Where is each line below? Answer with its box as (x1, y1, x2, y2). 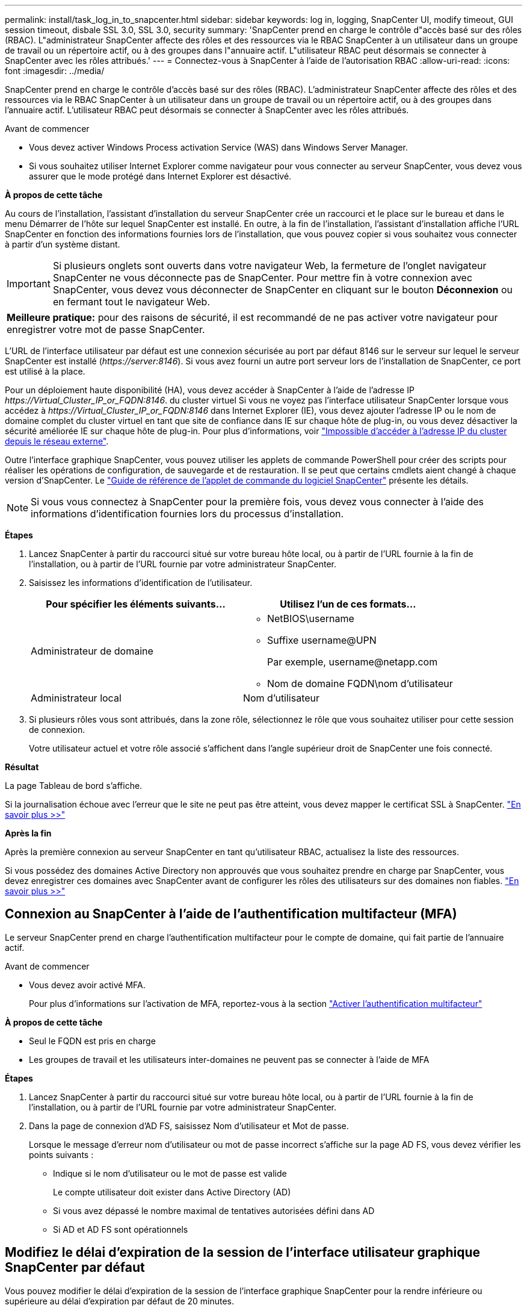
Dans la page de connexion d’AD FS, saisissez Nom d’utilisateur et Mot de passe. (29, 1120, 349, 1131)
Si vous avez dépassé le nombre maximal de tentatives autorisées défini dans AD (53, 1205, 375, 1216)
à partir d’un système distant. (5, 239, 120, 249)
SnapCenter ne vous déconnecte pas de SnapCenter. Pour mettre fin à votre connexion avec (52, 272, 473, 284)
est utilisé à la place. (5, 366, 85, 376)
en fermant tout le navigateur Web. (52, 296, 211, 308)
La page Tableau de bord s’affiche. (5, 780, 143, 791)
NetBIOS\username (267, 612, 354, 624)
